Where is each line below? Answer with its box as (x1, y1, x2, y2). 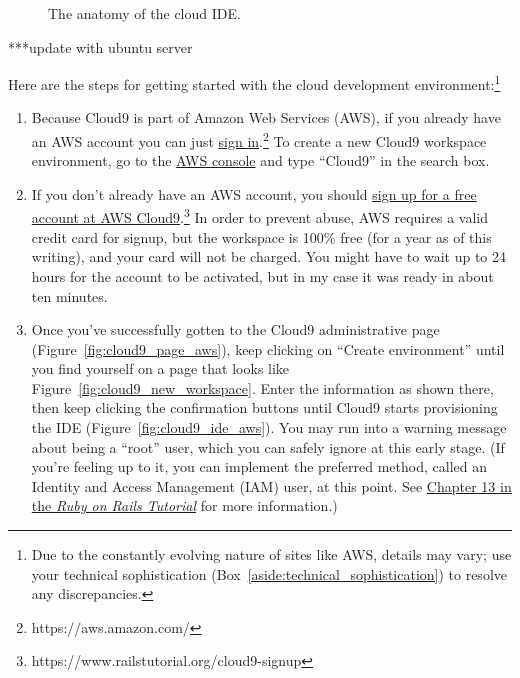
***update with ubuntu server (8, 36, 193, 57)
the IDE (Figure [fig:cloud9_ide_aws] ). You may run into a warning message (31, 417, 507, 438)
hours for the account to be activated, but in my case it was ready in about (31, 265, 494, 286)
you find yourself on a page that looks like (31, 358, 290, 379)
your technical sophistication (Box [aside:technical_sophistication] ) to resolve (31, 563, 507, 584)
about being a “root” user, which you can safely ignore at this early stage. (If (31, 436, 505, 457)
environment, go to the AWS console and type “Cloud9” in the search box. (31, 150, 490, 171)
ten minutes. (31, 285, 108, 306)
